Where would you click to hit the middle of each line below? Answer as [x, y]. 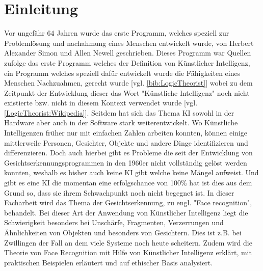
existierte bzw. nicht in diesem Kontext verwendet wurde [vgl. [101, 103]
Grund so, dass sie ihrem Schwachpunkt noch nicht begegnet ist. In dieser [119, 192]
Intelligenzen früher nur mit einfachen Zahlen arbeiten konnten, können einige [126, 133]
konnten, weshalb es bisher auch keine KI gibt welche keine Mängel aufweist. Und [131, 172]
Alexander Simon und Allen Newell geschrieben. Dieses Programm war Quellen [128, 53]
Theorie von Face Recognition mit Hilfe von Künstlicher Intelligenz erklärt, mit [128, 252]
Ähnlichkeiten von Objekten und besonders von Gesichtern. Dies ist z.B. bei [123, 232]
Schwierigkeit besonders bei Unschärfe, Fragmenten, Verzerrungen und [114, 222]
